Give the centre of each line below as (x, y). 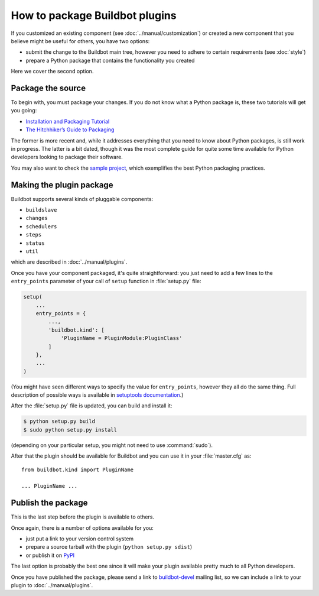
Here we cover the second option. (52, 72)
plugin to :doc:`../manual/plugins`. (52, 585)
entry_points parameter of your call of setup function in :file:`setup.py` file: (106, 281)
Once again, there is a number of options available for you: (82, 528)
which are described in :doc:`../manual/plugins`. (69, 262)
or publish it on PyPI (50, 555)
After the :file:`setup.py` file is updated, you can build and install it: (92, 406)
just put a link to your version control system (80, 539)
